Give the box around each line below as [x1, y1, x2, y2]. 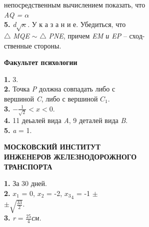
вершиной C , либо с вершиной [4, 93, 98, 103]
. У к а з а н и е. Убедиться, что [27, 19, 126, 29]
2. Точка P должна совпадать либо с [4, 83, 115, 94]
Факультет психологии [4, 57, 77, 67]
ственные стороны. [4, 40, 61, 50]
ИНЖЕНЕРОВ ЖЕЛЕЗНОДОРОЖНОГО [4, 151, 137, 161]
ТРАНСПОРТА [4, 161, 52, 171]
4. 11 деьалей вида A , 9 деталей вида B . [4, 115, 128, 125]
